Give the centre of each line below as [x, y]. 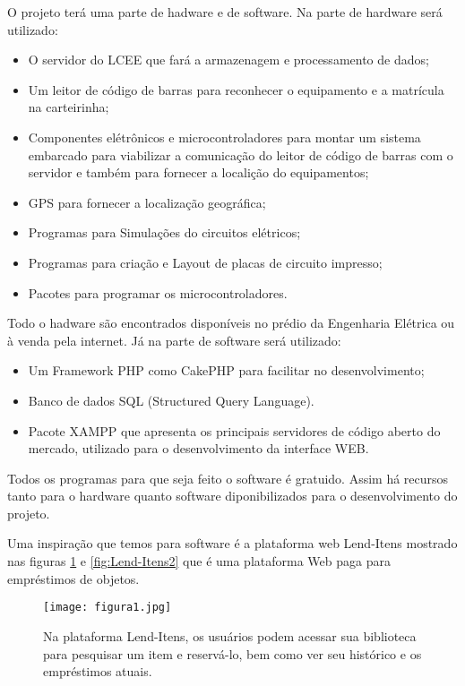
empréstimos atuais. [98, 671]
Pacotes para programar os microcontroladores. [158, 292]
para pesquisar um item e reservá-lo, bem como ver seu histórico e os [232, 653]
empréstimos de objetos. [73, 578]
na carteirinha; [69, 107]
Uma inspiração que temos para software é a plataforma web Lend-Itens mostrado [232, 543]
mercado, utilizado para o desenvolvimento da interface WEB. [198, 448]
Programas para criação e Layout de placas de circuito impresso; [205, 262]
